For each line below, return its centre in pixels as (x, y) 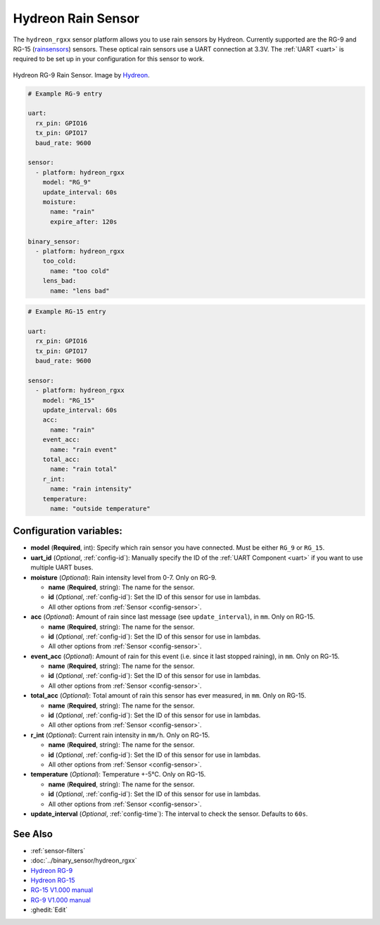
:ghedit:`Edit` (49, 910)
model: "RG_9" (67, 182)
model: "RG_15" (69, 400)
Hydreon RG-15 (53, 881)
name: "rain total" (84, 469)
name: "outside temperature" (100, 508)
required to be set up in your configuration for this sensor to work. (109, 59)
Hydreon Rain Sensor (76, 18)
